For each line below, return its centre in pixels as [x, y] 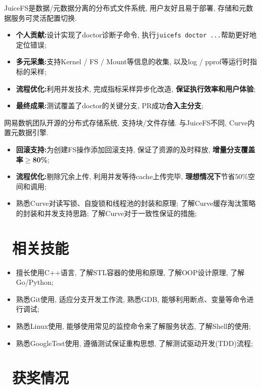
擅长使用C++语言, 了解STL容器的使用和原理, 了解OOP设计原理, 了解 [130, 272]
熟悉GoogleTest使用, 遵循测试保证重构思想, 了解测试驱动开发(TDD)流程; [134, 343]
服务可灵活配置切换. [44, 17]
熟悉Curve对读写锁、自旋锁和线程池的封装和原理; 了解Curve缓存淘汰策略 [136, 203]
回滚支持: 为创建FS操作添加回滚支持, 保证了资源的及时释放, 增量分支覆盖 [136, 149]
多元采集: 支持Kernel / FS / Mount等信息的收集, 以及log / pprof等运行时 [133, 61]
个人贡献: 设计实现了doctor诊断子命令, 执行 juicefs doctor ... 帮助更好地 [136, 35]
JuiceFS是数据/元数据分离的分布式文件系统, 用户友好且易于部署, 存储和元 [125, 8]
